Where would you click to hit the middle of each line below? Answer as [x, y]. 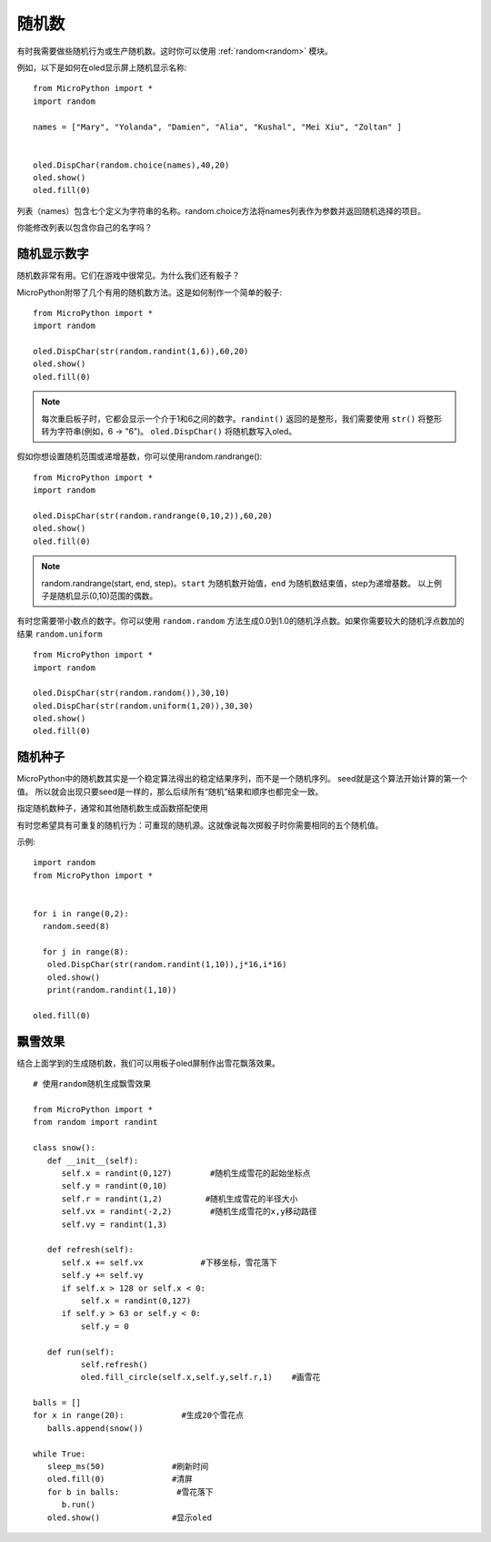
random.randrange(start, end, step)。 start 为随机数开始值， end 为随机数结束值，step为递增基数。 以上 [238, 583]
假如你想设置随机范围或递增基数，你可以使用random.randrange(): [140, 456]
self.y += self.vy [102, 1276]
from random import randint [95, 1122]
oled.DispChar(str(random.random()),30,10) [131, 693]
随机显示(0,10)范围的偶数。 [107, 596]
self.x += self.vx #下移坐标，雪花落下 [169, 1262]
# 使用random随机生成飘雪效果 [92, 1084]
